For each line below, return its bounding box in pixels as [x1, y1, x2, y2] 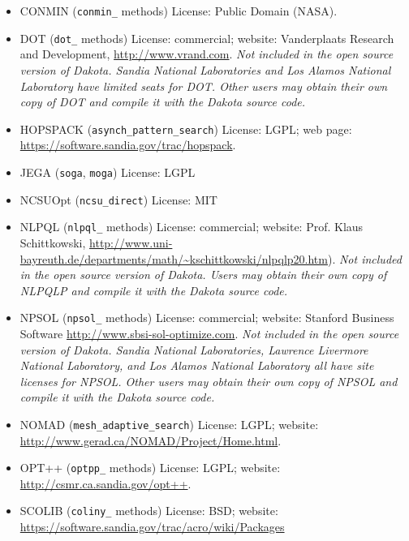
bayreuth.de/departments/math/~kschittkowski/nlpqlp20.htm [19, 250, 328, 267]
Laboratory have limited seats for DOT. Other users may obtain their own [19, 77, 388, 94]
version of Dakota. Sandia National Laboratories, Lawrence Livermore [19, 341, 368, 358]
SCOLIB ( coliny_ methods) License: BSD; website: [19, 502, 278, 519]
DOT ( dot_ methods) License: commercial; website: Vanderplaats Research [19, 29, 394, 46]
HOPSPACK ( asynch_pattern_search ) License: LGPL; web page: [19, 120, 352, 137]
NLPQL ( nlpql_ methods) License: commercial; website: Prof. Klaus [19, 218, 364, 235]
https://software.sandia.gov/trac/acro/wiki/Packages [19, 518, 285, 535]
